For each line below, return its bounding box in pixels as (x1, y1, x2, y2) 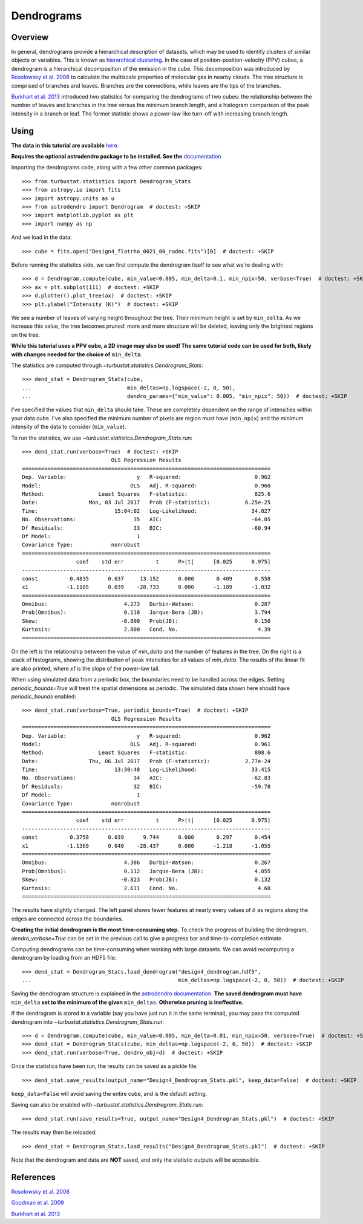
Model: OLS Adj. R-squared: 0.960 (22, 482, 271, 489)
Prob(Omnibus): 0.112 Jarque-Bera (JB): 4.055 (22, 868, 271, 874)
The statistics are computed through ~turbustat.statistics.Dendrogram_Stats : (11, 362, 203, 369)
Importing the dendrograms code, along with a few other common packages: (11, 164, 203, 171)
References (11, 1172, 56, 1182)
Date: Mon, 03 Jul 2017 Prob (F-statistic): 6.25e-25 (22, 499, 271, 506)
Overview (11, 32, 49, 42)
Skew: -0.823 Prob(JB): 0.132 (22, 876, 271, 883)
